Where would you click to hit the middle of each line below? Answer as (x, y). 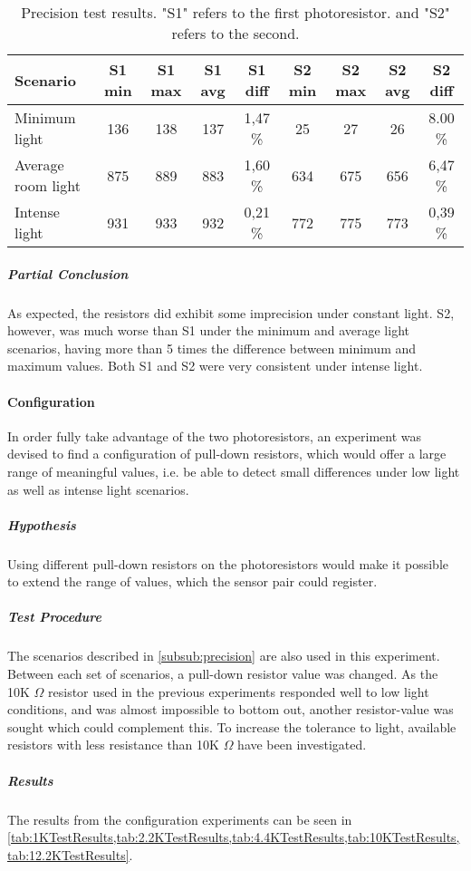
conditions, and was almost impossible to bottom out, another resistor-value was (231, 709)
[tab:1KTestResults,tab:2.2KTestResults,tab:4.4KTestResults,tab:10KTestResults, (234, 837)
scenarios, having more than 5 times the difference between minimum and (212, 348)
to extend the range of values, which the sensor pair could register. (192, 581)
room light (48, 185)
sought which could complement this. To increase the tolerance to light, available (232, 726)
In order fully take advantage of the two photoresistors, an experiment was (215, 435)
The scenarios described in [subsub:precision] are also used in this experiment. (224, 656)
